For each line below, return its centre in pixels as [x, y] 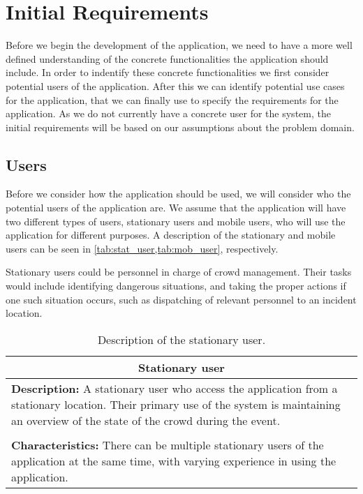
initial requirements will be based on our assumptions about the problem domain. [180, 127]
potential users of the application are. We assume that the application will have [176, 208]
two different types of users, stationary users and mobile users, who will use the [176, 221]
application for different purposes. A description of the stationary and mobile [171, 235]
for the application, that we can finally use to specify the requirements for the [172, 99]
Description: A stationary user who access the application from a [175, 388]
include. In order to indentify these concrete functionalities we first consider [168, 72]
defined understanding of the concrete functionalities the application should [167, 58]
